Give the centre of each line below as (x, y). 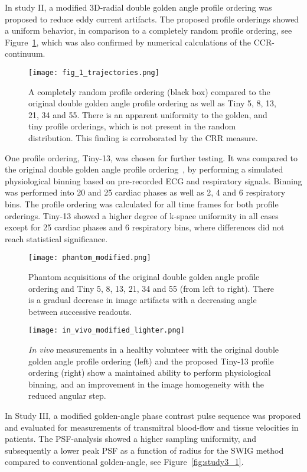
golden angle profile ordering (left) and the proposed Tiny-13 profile (151, 361)
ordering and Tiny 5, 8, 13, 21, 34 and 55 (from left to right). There (151, 288)
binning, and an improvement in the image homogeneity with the (146, 384)
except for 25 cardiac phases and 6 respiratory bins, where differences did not (145, 227)
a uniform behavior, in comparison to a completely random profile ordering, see (148, 30)
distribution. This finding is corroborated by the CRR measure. (143, 138)
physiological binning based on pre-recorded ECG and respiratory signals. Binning (153, 180)
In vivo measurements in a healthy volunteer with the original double (154, 349)
